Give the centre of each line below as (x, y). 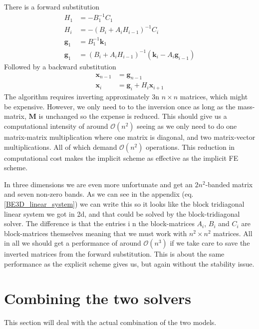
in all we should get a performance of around (73, 243)
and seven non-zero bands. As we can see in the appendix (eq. (99, 194)
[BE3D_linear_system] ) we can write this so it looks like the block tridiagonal (124, 203)
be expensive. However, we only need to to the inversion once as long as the (120, 106)
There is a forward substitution (52, 6)
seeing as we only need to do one (187, 126)
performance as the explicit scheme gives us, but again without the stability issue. (129, 263)
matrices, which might (214, 97)
